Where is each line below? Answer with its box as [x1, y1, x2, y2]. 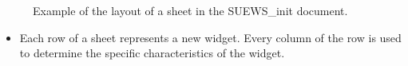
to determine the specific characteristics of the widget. [19, 45, 285, 61]
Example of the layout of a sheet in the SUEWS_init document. [33, 2, 348, 18]
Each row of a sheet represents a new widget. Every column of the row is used [19, 29, 402, 45]
